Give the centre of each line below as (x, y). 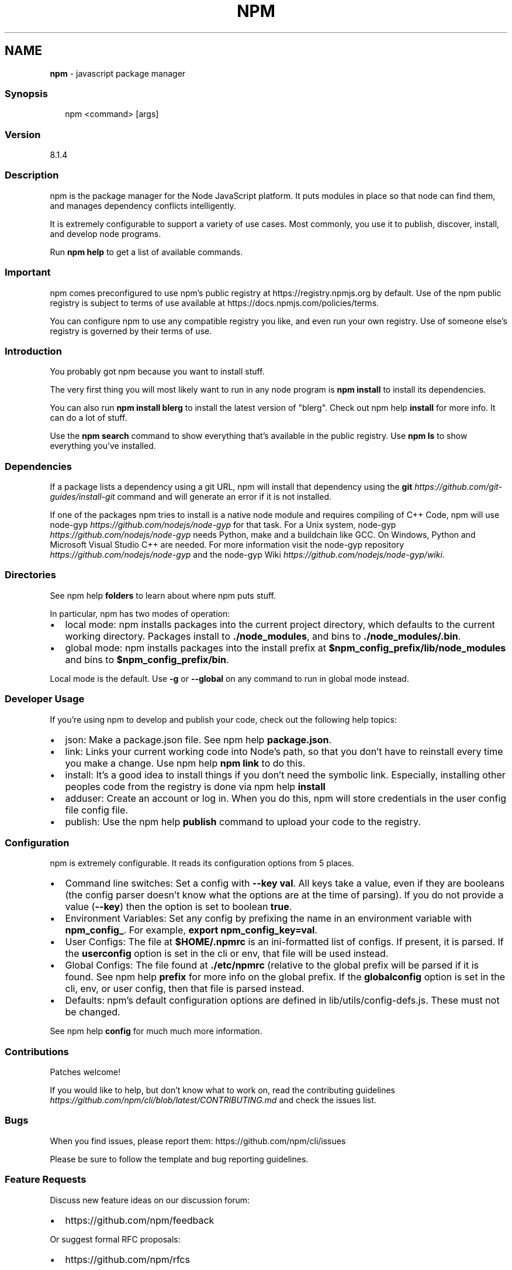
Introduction (33, 351)
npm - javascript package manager (118, 73)
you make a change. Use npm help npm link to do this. (185, 763)
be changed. (93, 1012)
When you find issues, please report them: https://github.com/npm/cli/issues (198, 1141)
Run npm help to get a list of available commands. (146, 252)
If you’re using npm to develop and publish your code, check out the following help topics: (223, 719)
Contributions (37, 1051)
